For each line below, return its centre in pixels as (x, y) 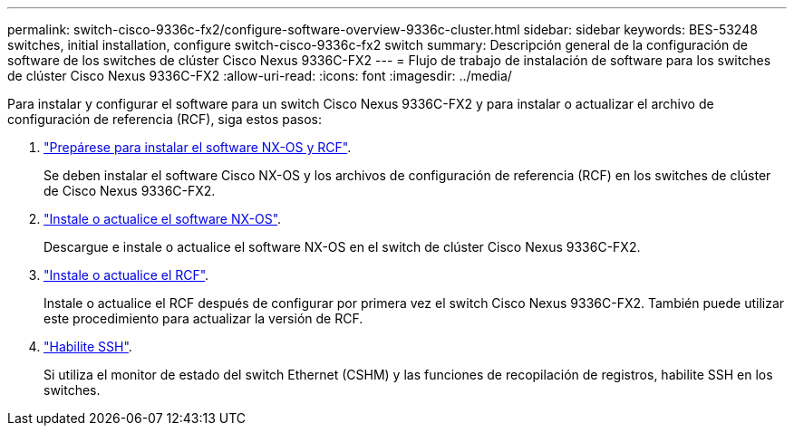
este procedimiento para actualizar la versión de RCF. (203, 318)
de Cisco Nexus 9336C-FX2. (130, 191)
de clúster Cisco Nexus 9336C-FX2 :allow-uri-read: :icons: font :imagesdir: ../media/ (260, 76)
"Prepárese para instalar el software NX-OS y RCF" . (198, 147)
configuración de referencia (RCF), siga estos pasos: (165, 119)
